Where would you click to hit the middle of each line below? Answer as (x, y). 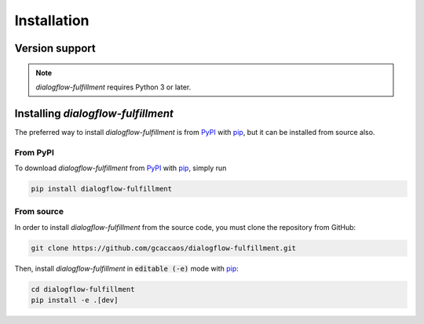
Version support (55, 48)
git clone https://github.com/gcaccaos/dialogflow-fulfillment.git (164, 248)
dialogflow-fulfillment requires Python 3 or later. (113, 87)
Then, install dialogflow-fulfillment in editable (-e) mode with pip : (126, 268)
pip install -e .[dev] (75, 300)
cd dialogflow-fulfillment (83, 289)
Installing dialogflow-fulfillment (94, 113)
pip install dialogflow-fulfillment (102, 189)
